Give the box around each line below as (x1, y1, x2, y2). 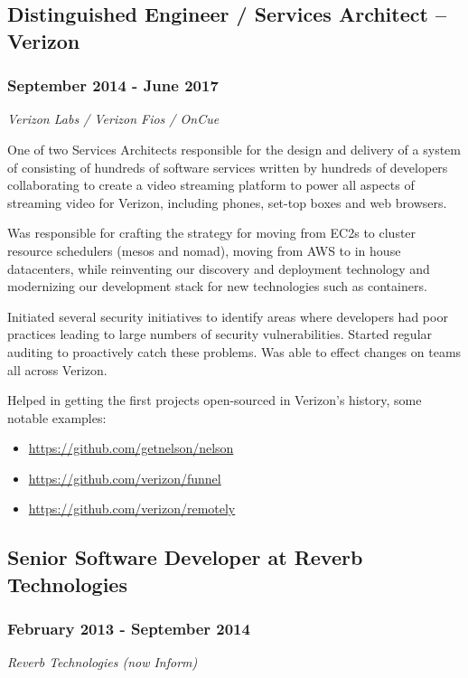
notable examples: (7, 408, 107, 427)
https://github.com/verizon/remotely (28, 499, 236, 518)
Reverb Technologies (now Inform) (7, 653, 198, 672)
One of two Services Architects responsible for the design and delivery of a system (7, 139, 461, 158)
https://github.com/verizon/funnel (28, 468, 221, 487)
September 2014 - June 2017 (7, 74, 219, 97)
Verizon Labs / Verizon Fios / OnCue (7, 109, 220, 128)
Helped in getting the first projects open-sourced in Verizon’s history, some (7, 391, 422, 410)
